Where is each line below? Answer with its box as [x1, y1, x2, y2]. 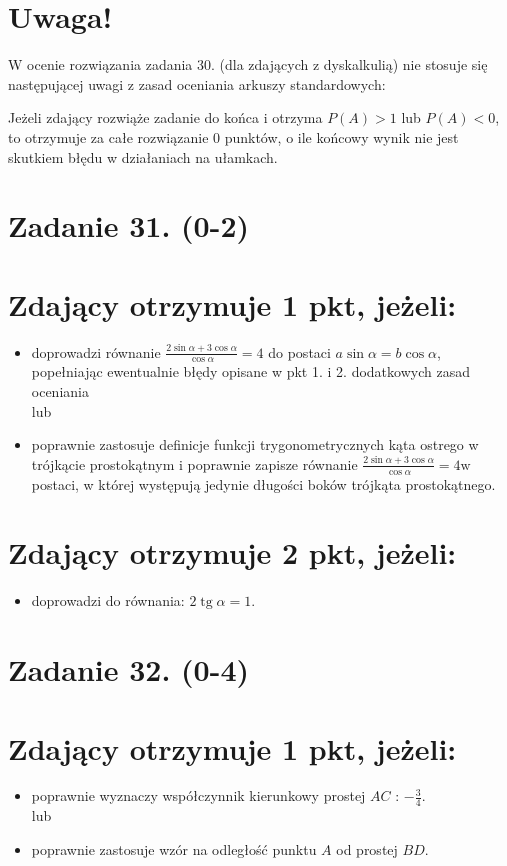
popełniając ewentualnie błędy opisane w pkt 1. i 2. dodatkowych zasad [31, 361, 470, 382]
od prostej [336, 838, 398, 859]
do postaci [268, 341, 331, 362]
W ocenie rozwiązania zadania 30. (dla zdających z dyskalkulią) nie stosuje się [8, 54, 488, 75]
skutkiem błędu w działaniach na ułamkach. [8, 146, 278, 167]
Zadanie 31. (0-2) [8, 205, 249, 246]
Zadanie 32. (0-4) [8, 649, 249, 690]
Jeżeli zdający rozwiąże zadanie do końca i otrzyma [8, 107, 323, 128]
